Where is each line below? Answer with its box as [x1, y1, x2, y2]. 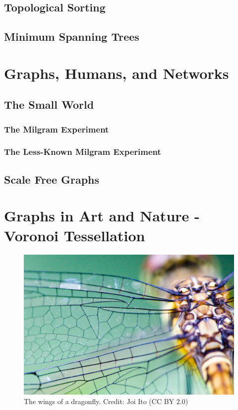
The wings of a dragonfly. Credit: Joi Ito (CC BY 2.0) [24, 396, 188, 407]
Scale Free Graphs [4, 171, 100, 187]
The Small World [4, 97, 94, 112]
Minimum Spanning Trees [4, 29, 139, 44]
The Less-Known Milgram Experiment [4, 145, 161, 158]
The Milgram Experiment [4, 123, 109, 135]
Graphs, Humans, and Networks [4, 63, 229, 83]
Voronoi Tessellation [4, 225, 145, 245]
